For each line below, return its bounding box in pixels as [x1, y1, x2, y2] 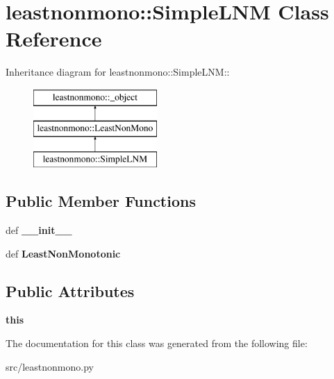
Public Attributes [6, 280, 135, 301]
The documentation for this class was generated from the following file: [6, 336, 308, 351]
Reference [6, 24, 102, 53]
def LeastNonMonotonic [6, 246, 121, 260]
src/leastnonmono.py [6, 359, 94, 373]
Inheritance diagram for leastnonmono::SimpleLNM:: [6, 65, 230, 79]
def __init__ [6, 223, 72, 237]
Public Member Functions [6, 190, 196, 212]
